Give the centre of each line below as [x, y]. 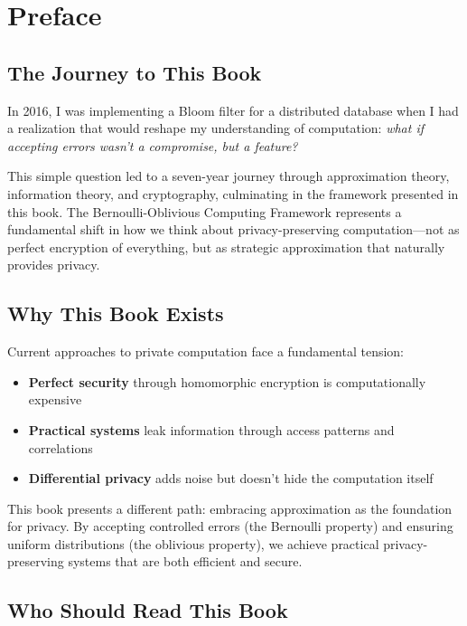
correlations [61, 447]
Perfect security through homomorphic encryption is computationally [227, 381]
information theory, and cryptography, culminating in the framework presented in [233, 193]
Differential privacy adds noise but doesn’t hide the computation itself [231, 478]
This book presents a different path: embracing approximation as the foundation [230, 508]
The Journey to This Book [135, 72]
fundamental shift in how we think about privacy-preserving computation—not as [233, 229]
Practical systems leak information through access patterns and [211, 429]
